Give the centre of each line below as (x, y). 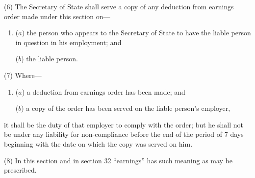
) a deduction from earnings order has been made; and (103, 91)
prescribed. (20, 170)
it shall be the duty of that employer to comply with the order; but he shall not (124, 124)
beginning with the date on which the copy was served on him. (98, 143)
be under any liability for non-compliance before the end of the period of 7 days (124, 134)
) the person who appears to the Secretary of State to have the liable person (136, 33)
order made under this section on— (57, 16)
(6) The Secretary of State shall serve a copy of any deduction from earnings (119, 6)
